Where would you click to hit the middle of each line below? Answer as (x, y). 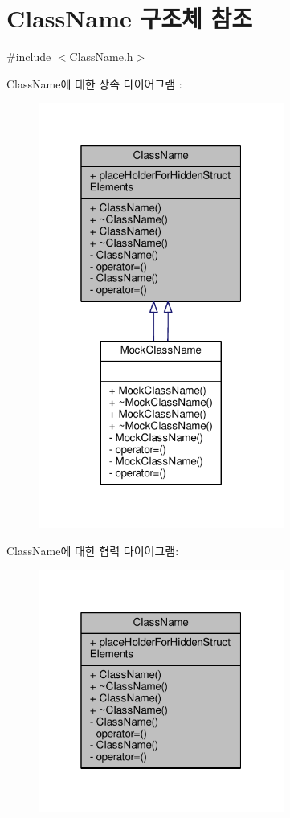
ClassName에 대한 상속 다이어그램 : (94, 83)
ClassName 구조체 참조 (129, 18)
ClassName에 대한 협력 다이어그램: (93, 550)
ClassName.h (101, 57)
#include (29, 57)
